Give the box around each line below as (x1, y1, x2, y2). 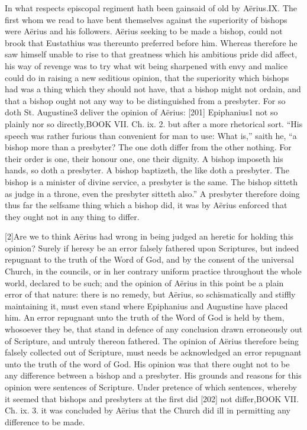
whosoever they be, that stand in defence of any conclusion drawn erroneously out (5, 323, 303, 335)
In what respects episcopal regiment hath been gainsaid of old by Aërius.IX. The (5, 2, 297, 14)
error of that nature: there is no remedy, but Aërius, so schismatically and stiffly (5, 288, 296, 300)
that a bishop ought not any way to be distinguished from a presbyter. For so (5, 94, 286, 106)
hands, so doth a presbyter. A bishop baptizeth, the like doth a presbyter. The (5, 164, 289, 176)
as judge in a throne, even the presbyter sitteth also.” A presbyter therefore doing (5, 187, 300, 199)
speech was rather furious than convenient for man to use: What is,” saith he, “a (5, 129, 297, 141)
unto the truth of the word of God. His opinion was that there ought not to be (5, 357, 290, 370)
